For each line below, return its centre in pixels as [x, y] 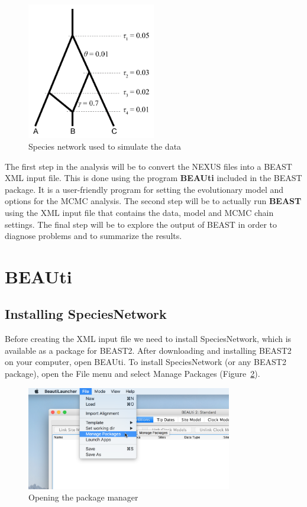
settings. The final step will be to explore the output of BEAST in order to [141, 224]
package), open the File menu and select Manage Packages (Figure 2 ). [133, 374]
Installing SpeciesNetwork [86, 314]
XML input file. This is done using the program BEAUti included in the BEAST [153, 178]
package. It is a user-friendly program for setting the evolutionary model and [144, 189]
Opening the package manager [83, 497]
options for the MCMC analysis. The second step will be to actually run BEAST [153, 201]
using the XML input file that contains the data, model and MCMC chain [139, 212]
